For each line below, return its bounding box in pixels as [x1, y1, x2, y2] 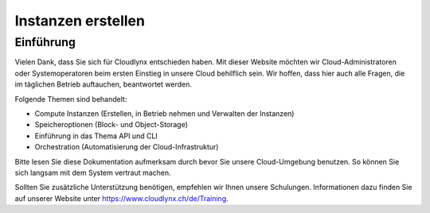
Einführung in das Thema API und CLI [34, 131, 158, 141]
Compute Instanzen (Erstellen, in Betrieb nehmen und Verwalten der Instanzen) [34, 108, 295, 118]
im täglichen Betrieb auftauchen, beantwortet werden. [14, 79, 193, 89]
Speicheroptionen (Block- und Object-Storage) [34, 120, 189, 130]
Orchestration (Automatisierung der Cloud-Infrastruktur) [34, 142, 219, 152]
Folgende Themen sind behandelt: [14, 94, 127, 103]
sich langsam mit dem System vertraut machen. [14, 168, 171, 177]
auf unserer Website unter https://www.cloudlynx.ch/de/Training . [14, 193, 229, 203]
